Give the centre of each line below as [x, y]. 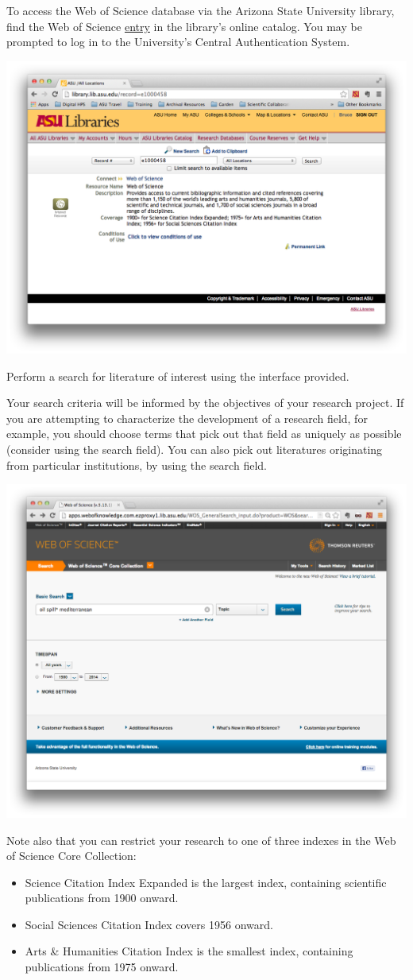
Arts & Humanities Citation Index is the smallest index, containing [189, 951]
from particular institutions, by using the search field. [137, 465]
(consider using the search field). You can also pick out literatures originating [195, 449]
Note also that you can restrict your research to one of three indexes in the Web [201, 840]
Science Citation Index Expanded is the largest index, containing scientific [206, 882]
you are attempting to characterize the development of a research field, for [187, 418]
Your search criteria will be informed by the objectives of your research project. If [205, 403]
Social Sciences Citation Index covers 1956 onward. [149, 924]
